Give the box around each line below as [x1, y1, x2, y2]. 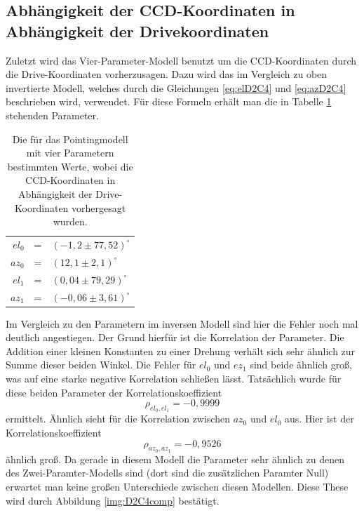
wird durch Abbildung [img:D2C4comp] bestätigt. [6, 493, 220, 507]
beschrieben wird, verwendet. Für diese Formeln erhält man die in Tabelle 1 [6, 94, 332, 109]
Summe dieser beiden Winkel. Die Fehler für [6, 357, 196, 372]
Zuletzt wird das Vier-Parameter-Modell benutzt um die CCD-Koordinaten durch [6, 53, 357, 67]
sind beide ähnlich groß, [250, 357, 353, 372]
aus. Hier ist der [285, 411, 354, 426]
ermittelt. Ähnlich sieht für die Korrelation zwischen [6, 411, 230, 426]
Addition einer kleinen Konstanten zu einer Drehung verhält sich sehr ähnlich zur [6, 343, 356, 358]
